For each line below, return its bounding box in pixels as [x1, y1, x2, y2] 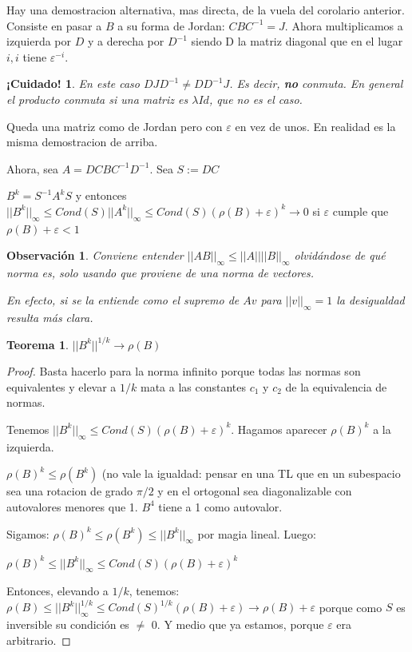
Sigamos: [6, 525, 50, 542]
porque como [319, 598, 382, 615]
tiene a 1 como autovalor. [158, 498, 283, 515]
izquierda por [6, 33, 71, 50]
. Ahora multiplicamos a [284, 17, 403, 34]
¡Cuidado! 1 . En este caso [6, 75, 140, 92]
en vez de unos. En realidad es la [235, 117, 396, 134]
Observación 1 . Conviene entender [6, 247, 184, 264]
